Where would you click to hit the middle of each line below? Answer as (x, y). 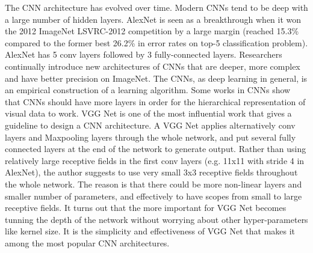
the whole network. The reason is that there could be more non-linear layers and (153, 184)
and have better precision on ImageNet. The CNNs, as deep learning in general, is (156, 78)
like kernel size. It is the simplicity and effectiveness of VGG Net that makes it (150, 231)
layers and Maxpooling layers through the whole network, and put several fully (150, 137)
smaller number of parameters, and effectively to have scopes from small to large (153, 196)
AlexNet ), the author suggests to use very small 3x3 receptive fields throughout (151, 172)
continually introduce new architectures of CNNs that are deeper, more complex (153, 66)
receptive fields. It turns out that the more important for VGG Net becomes (146, 208)
